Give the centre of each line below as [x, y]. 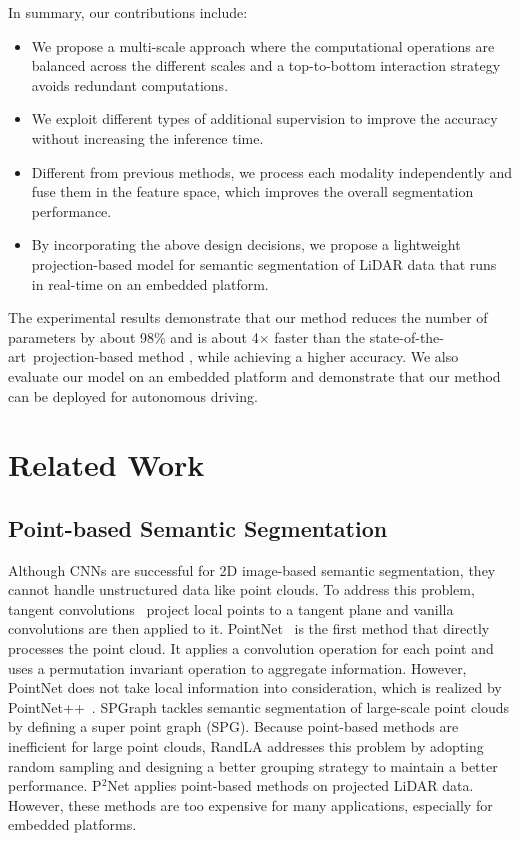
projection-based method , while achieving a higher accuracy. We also [245, 356]
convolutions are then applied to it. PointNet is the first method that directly [249, 628]
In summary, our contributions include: [128, 12]
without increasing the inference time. [147, 137]
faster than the [319, 336]
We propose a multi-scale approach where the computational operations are [263, 45]
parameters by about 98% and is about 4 [133, 336]
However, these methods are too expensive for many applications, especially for [250, 804]
